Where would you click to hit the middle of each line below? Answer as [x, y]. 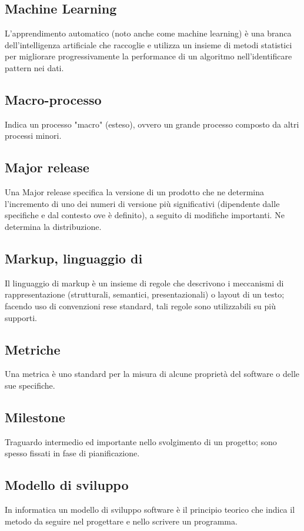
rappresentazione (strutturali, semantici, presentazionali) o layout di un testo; [145, 294]
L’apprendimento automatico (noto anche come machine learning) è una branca [148, 33]
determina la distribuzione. [53, 226]
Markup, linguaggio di [74, 258]
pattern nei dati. [34, 67]
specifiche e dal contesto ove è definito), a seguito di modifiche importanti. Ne [145, 215]
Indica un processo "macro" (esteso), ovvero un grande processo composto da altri [152, 124]
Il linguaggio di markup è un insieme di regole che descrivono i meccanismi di [144, 283]
